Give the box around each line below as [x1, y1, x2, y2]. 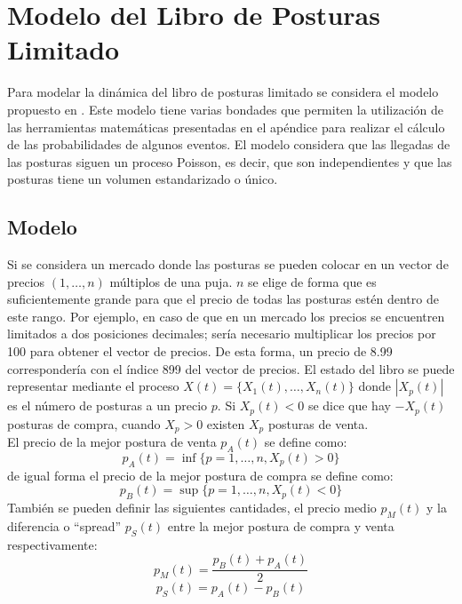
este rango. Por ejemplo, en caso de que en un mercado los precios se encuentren [7, 306, 445, 325]
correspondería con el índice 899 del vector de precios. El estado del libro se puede [7, 359, 455, 377]
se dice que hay [307, 396, 391, 415]
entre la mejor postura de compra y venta [167, 516, 394, 535]
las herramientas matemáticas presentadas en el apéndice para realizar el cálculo [7, 117, 445, 136]
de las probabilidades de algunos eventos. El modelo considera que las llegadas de [7, 135, 450, 154]
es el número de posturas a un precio [7, 396, 208, 415]
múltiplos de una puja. [109, 272, 233, 290]
